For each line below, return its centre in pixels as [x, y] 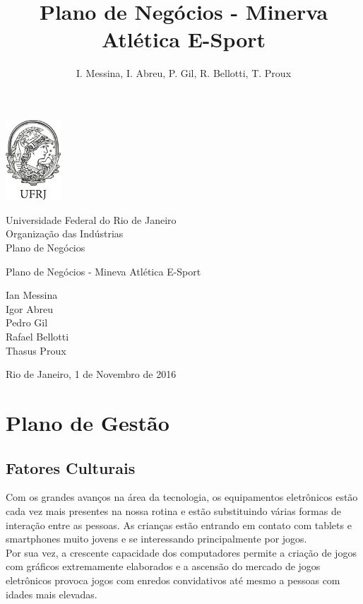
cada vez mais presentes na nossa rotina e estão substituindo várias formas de [173, 510]
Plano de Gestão [88, 422]
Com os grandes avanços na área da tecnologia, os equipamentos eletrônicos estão [182, 497]
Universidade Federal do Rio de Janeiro [91, 219]
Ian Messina [32, 295]
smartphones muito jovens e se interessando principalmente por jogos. [156, 539]
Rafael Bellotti [37, 337]
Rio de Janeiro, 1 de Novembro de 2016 [91, 374]
